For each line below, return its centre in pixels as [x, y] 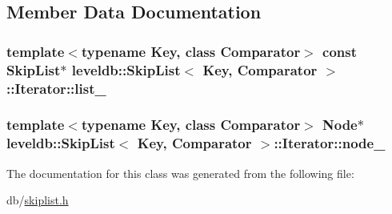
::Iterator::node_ [330, 143]
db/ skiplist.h [38, 200]
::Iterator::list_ [56, 88]
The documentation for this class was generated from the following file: [180, 173]
